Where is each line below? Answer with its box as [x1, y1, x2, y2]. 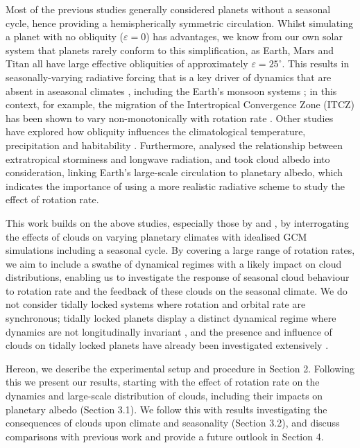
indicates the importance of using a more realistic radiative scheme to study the [6, 178, 345, 193]
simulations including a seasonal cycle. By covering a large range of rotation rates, [6, 243, 355, 257]
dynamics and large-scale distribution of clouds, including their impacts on [6, 388, 323, 403]
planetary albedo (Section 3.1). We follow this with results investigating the [6, 402, 327, 416]
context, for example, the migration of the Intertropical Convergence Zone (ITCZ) [6, 97, 355, 112]
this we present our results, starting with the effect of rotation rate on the [6, 374, 320, 389]
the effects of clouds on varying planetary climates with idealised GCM [6, 229, 307, 243]
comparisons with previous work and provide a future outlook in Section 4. [6, 429, 324, 443]
